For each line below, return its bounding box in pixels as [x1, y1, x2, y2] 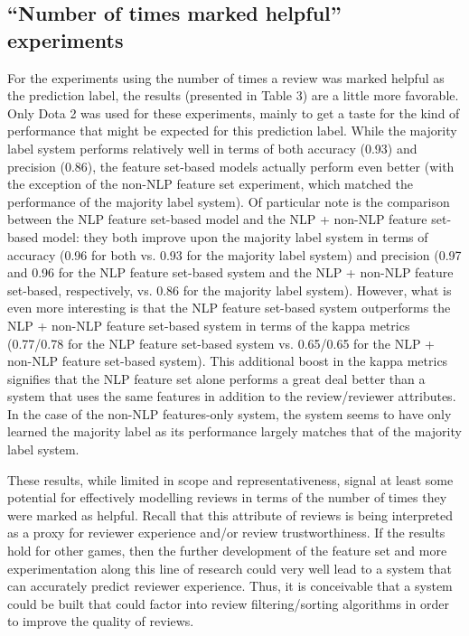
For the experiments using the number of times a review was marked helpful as [7, 68, 445, 87]
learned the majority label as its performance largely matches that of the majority [7, 422, 462, 441]
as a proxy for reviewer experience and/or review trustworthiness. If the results [7, 523, 446, 542]
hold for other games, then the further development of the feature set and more [7, 541, 447, 560]
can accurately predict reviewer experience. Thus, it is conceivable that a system [7, 576, 453, 595]
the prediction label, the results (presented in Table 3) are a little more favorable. [7, 86, 459, 105]
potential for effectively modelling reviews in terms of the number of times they [7, 488, 447, 507]
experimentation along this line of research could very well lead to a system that [7, 558, 452, 577]
